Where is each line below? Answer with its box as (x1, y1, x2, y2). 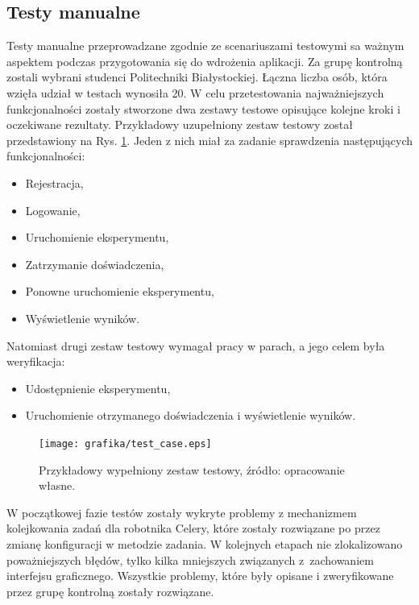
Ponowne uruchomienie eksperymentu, (25, 283, 214, 300)
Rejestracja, (25, 174, 84, 191)
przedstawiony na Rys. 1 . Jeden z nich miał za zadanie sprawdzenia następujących (6, 131, 413, 148)
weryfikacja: (6, 353, 65, 370)
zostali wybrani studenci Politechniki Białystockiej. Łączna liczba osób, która (6, 68, 388, 85)
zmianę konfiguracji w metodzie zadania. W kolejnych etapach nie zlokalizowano (6, 535, 403, 552)
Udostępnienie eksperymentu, (25, 379, 171, 396)
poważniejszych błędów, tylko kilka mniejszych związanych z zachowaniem (6, 551, 374, 568)
